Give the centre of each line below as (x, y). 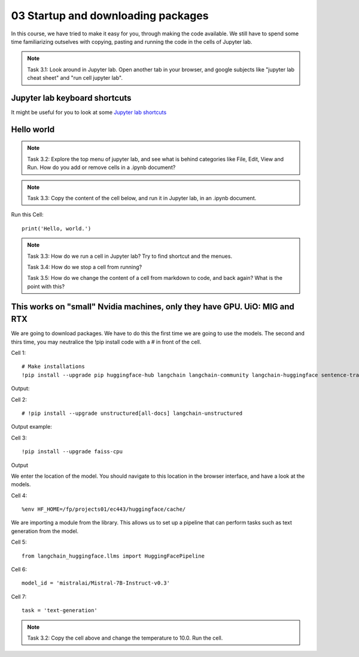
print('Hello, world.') (57, 228)
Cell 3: (19, 438)
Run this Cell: (28, 215)
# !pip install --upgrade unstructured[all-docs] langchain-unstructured (132, 413)
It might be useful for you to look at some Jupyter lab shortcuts (89, 112)
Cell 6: (19, 569)
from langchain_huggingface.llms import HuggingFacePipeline (113, 556)
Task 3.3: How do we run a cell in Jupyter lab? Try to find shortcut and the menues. (130, 256)
